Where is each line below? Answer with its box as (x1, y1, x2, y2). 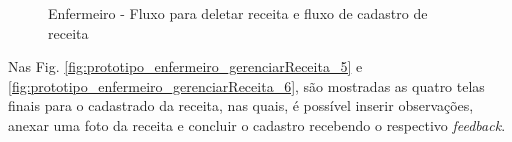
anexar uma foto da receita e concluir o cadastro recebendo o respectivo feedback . (8, 114, 506, 135)
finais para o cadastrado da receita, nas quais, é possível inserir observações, (8, 95, 474, 116)
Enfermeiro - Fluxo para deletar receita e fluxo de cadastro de (48, 3, 428, 23)
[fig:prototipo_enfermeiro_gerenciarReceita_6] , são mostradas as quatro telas (8, 75, 485, 96)
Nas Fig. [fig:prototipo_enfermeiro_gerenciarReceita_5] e (8, 56, 363, 77)
